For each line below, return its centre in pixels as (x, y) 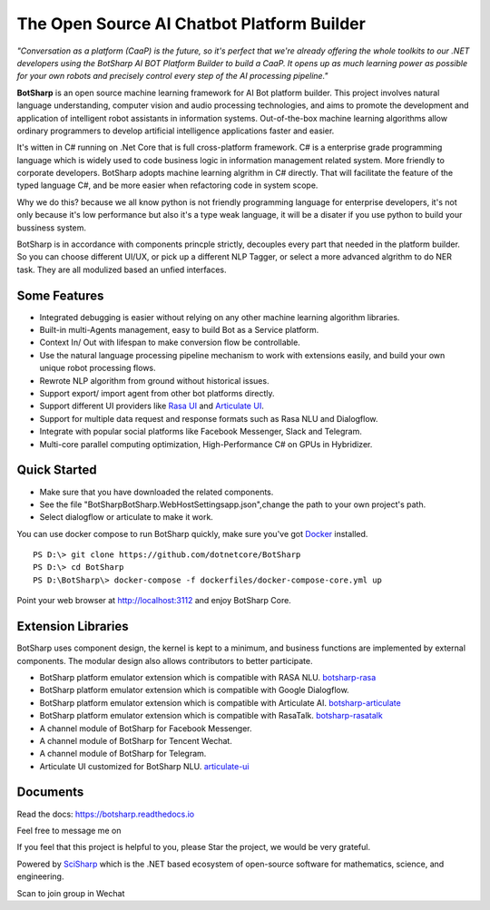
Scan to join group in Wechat (71, 893)
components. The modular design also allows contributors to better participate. (165, 660)
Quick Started (57, 470)
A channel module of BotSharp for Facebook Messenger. (146, 728)
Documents (50, 793)
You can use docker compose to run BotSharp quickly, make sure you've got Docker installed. (192, 533)
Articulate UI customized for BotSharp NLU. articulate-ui (144, 766)
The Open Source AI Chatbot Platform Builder (191, 24)
